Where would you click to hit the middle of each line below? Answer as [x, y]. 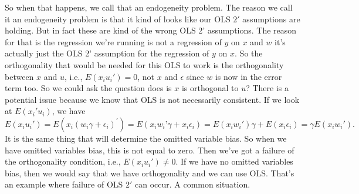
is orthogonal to [210, 88]
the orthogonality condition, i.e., [63, 161]
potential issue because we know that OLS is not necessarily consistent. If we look [152, 99]
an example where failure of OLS [64, 184]
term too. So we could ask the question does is [88, 88]
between [19, 76]
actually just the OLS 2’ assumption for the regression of [107, 53]
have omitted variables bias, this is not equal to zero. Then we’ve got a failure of [150, 150]
